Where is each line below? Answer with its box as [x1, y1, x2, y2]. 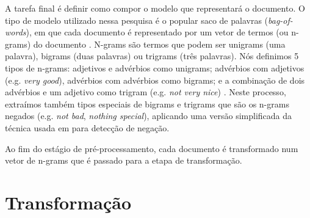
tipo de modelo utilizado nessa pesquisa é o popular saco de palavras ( [5, 13, 269, 26]
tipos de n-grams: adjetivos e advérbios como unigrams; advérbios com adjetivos [5, 61, 305, 74]
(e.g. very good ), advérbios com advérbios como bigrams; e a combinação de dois [5, 73, 305, 86]
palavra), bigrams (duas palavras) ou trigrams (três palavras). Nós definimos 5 [5, 49, 299, 62]
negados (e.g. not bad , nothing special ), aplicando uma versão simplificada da [5, 109, 292, 122]
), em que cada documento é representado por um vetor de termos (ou [26, 26, 289, 38]
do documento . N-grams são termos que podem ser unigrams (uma [33, 37, 286, 50]
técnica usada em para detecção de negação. [5, 121, 170, 134]
